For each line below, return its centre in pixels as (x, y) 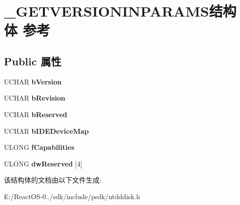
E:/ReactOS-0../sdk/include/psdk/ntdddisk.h (72, 196)
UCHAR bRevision (35, 98)
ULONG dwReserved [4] (43, 163)
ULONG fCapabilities (39, 147)
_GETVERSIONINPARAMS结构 (120, 11)
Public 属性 (33, 61)
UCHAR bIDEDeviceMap (46, 131)
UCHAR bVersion (33, 81)
